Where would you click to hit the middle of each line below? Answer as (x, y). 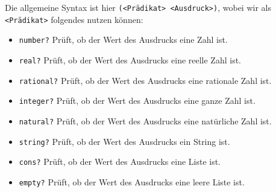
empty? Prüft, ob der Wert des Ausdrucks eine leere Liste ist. (132, 181)
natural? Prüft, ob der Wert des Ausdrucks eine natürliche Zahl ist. (145, 120)
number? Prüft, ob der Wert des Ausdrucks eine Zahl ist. (123, 40)
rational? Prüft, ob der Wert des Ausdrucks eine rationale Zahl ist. (145, 80)
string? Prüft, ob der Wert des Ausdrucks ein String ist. (124, 141)
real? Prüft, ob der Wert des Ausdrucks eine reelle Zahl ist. (130, 59)
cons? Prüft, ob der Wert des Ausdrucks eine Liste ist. (120, 162)
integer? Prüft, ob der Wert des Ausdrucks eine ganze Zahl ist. (137, 101)
